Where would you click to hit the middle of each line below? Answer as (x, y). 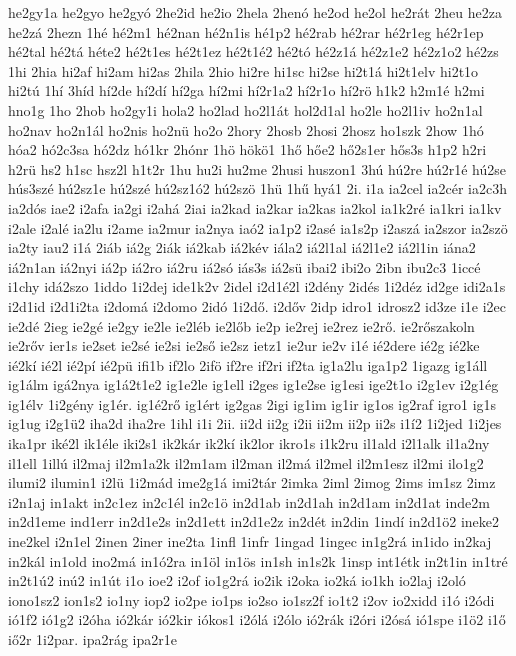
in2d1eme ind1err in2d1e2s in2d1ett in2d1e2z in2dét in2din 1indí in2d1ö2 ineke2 (253, 521)
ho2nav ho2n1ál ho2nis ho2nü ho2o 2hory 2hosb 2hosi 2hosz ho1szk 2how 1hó (246, 129)
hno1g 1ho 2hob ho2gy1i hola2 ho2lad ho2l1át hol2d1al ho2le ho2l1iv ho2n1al (245, 109)
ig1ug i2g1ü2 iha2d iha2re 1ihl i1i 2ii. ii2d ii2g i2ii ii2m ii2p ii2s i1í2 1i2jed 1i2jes (255, 423)
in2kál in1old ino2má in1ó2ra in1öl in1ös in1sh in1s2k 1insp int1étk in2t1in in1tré (258, 560)
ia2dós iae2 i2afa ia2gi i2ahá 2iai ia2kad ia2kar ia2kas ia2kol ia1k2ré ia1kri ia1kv (255, 207)
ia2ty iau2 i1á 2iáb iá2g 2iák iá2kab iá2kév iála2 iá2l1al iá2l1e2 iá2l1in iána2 (242, 247)
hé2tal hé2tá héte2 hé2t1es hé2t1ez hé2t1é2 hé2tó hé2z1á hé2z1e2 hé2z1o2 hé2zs (253, 51)
